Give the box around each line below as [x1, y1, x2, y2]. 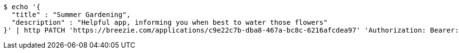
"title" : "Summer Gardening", [11, 11, 131, 18]
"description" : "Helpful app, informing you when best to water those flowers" [11, 18, 328, 26]
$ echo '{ [3, 3, 40, 11]
